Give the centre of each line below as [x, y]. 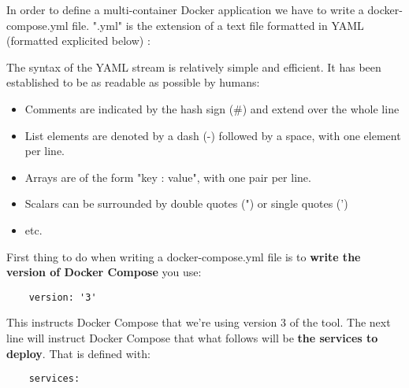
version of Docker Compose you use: [104, 272]
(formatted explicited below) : [78, 41]
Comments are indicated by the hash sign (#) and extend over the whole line [212, 108]
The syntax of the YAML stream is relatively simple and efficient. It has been [194, 67]
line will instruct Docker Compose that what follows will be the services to [192, 337]
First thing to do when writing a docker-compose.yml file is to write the [184, 256]
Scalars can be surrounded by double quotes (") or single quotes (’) [186, 203]
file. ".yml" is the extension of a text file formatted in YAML [218, 25]
